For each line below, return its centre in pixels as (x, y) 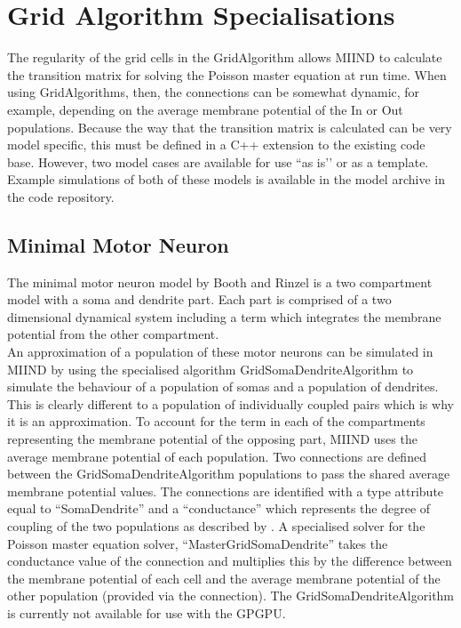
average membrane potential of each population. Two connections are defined (217, 456)
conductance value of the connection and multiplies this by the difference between (230, 561)
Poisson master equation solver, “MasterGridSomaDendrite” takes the (198, 543)
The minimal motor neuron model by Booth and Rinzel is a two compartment (220, 282)
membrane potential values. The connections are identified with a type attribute (226, 491)
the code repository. (61, 196)
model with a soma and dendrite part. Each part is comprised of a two (199, 299)
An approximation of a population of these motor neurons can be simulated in (220, 352)
